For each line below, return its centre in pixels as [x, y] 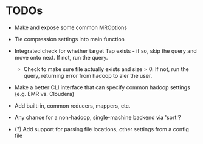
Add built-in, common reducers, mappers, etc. [72, 105]
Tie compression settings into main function [70, 39]
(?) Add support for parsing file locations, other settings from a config [102, 129]
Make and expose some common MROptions [71, 27]
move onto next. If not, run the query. [61, 57]
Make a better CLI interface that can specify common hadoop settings [102, 87]
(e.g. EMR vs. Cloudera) [44, 94]
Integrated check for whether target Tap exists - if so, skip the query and [105, 51]
